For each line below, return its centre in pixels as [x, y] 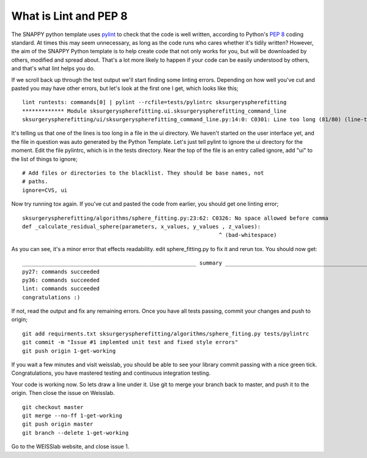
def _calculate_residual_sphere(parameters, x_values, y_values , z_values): [142, 226]
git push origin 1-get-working [69, 351]
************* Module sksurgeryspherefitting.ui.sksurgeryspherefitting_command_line [154, 111]
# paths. [35, 182]
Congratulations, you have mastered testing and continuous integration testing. [111, 373]
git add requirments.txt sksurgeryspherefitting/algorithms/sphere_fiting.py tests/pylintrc [166, 333]
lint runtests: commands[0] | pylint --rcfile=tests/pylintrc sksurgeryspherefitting [154, 102]
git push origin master [58, 424]
